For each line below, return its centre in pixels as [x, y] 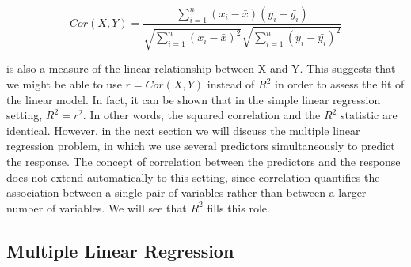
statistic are [369, 115]
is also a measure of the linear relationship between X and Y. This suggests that [201, 68]
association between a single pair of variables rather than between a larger [186, 192]
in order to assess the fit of [340, 84]
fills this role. [238, 207]
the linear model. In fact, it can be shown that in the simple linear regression [194, 99]
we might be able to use [64, 84]
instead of [231, 84]
